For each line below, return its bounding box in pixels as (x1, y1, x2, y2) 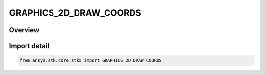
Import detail (9, 42, 49, 50)
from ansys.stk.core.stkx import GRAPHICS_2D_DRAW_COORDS (19, 58, 162, 63)
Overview (9, 26, 40, 34)
